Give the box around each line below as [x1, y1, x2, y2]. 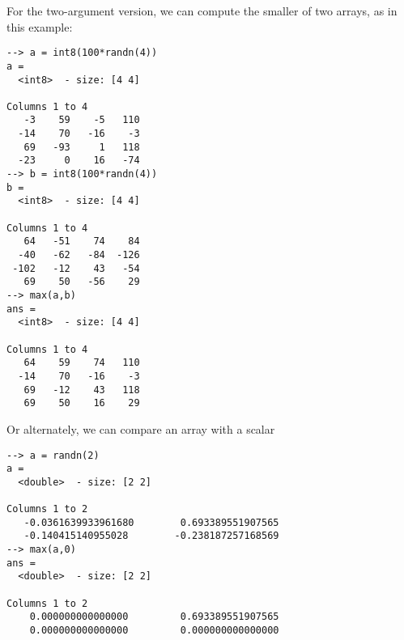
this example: [6, 18, 73, 35]
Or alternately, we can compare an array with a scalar [6, 420, 275, 437]
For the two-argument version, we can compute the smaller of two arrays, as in [6, 2, 398, 19]
